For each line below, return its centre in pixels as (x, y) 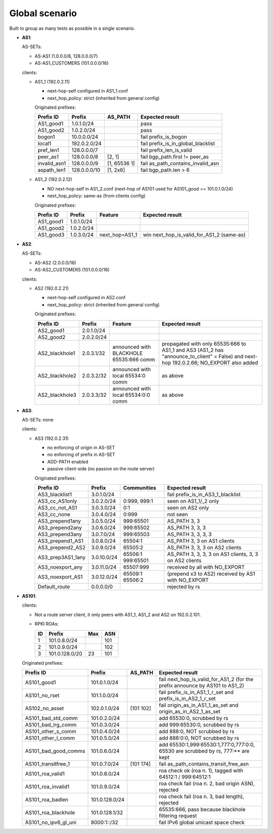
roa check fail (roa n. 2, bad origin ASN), (207, 783)
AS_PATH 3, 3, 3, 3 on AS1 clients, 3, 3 (213, 554)
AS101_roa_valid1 (45, 774)
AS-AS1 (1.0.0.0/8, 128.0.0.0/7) (66, 56)
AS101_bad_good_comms (55, 751)
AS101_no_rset (42, 695)
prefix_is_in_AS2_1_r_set (187, 699)
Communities (140, 488)
